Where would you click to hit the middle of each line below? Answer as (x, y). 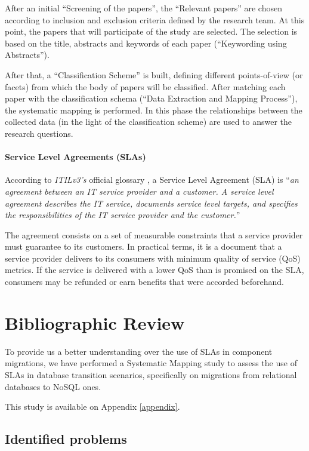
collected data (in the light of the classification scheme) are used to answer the (149, 122)
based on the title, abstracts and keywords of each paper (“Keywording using (146, 43)
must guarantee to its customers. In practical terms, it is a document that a (143, 246)
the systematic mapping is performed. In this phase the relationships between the (154, 110)
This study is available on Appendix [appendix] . (92, 406)
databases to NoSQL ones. (53, 386)
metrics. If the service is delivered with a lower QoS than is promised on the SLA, (154, 270)
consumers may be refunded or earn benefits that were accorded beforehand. (144, 282)
